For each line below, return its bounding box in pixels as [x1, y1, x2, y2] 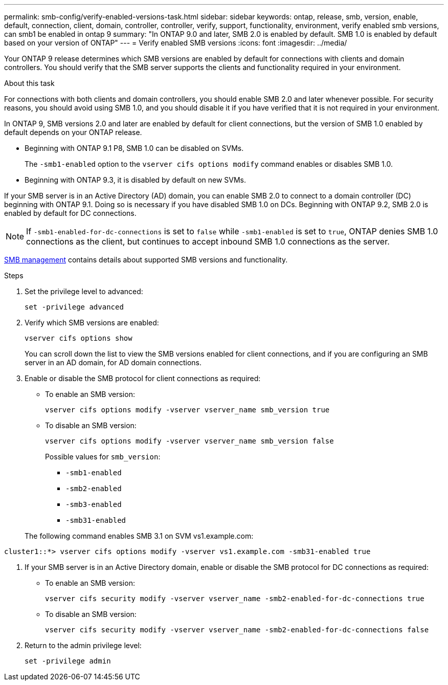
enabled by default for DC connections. [4, 209, 137, 217]
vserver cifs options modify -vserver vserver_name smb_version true [45, 406, 330, 414]
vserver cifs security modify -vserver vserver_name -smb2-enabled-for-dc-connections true [45, 594, 424, 603]
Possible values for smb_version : [45, 452, 161, 461]
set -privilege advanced [25, 303, 124, 311]
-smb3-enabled [65, 500, 122, 509]
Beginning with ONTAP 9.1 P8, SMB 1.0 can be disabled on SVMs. [25, 144, 244, 152]
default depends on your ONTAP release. [4, 128, 142, 137]
